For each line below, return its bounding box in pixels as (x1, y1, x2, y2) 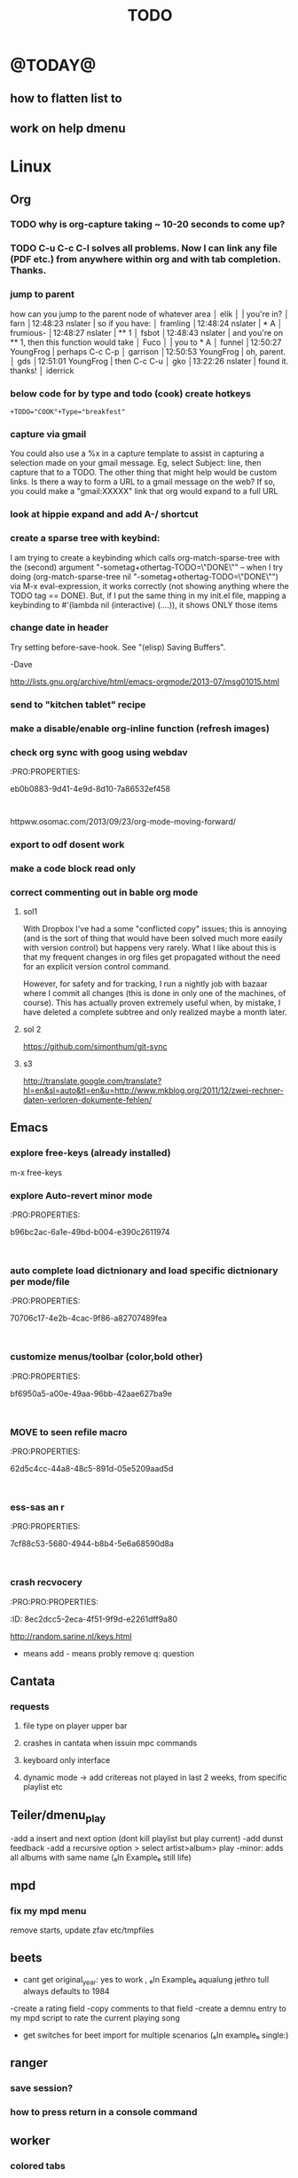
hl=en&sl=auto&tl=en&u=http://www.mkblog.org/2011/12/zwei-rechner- (22, 1085, 285, 1096)
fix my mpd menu (10, 1904, 87, 1917)
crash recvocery (10, 1576, 82, 1589)
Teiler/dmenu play (10, 1807, 106, 1824)
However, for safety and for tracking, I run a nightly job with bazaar (22, 978, 269, 989)
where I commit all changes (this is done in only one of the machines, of (22, 988, 286, 999)
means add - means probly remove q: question (22, 1647, 194, 1658)
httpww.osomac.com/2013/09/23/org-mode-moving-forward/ (10, 816, 237, 826)
